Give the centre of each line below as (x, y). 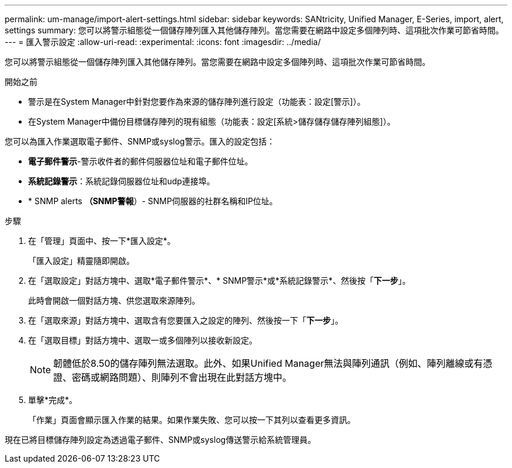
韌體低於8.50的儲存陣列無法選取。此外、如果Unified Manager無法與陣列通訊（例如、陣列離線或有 (268, 363)
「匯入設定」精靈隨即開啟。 (81, 261)
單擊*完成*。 (53, 400)
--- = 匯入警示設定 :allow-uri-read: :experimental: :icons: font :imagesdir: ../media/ (163, 42)
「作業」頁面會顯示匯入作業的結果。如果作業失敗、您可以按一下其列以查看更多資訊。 (192, 420)
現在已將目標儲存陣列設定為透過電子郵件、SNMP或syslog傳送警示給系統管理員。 (160, 440)
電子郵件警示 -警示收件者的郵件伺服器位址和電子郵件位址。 (141, 161)
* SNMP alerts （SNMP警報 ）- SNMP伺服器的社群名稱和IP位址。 (153, 201)
